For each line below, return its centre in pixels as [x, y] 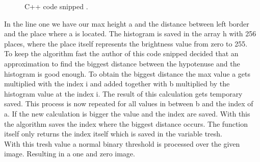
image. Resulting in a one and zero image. [70, 154]
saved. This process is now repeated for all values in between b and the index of [129, 103]
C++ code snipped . [56, 6]
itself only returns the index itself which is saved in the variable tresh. [113, 134]
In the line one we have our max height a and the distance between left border [127, 23]
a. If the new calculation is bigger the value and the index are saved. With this [127, 113]
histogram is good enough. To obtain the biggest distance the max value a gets [127, 73]
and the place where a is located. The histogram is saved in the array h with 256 [130, 33]
